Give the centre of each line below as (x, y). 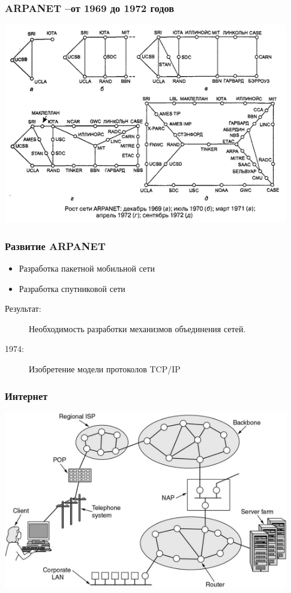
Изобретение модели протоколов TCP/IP (105, 369)
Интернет (26, 395)
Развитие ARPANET (55, 246)
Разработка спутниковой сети (72, 288)
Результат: (23, 308)
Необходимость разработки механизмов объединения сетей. (137, 328)
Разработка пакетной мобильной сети (87, 268)
